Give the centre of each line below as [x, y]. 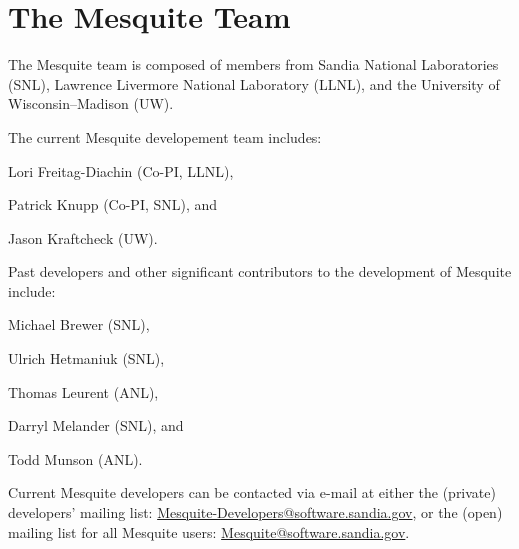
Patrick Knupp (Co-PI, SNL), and [113, 204]
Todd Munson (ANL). [75, 458]
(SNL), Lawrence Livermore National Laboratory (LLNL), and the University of [254, 83]
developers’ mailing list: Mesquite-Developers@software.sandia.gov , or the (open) [255, 512]
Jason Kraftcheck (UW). [83, 237]
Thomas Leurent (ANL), [83, 391]
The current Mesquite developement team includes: [165, 136]
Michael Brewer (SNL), [79, 324]
